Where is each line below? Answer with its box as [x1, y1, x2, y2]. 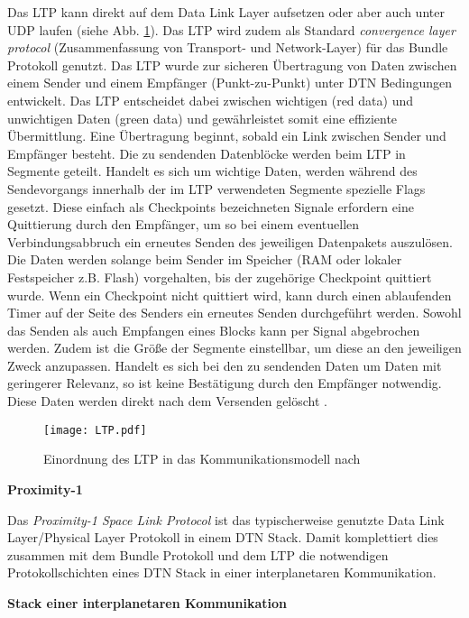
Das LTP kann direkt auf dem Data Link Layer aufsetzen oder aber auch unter [7, 3, 445, 21]
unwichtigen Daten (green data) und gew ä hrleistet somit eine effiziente [7, 108, 398, 127]
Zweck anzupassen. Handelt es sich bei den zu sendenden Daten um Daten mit [7, 355, 442, 374]
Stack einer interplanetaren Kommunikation [7, 593, 287, 612]
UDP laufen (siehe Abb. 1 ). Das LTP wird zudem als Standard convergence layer [7, 20, 455, 39]
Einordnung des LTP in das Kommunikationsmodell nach [43, 449, 361, 468]
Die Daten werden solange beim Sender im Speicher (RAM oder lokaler [7, 250, 402, 269]
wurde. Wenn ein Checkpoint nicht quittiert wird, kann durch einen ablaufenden [7, 285, 452, 304]
